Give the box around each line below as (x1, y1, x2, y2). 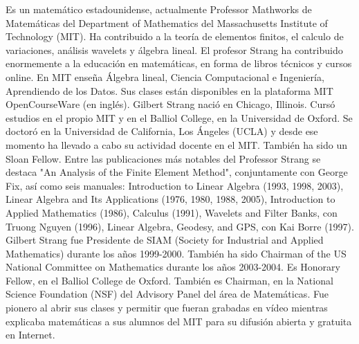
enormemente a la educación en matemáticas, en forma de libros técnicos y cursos (6, 56, 352, 71)
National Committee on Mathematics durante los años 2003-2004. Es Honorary (6, 260, 340, 274)
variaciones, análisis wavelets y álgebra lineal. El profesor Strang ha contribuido (6, 42, 343, 57)
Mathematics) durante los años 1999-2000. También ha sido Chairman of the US (6, 246, 347, 260)
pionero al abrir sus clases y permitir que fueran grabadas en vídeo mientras (6, 300, 328, 315)
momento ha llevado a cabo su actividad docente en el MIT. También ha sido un (6, 137, 348, 152)
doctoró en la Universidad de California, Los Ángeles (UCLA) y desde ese (6, 124, 318, 138)
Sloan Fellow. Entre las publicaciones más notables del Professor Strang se (6, 151, 321, 165)
